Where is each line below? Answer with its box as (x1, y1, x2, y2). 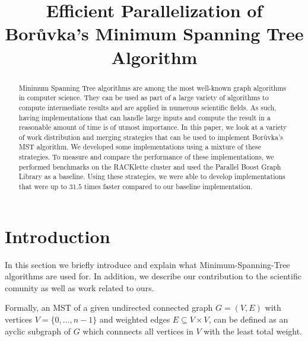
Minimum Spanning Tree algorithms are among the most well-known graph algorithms (18, 82, 287, 93)
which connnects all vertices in (82, 324, 193, 337)
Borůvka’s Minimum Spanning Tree (5, 21, 304, 46)
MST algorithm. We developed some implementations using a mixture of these (18, 142, 262, 152)
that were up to (18, 181, 67, 192)
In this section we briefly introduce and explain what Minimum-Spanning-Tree (5, 258, 290, 270)
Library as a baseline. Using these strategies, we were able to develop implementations (18, 171, 285, 181)
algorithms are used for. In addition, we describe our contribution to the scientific (5, 270, 301, 282)
